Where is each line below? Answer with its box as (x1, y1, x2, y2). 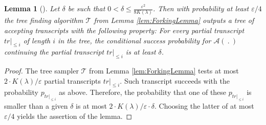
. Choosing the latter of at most (154, 101, 254, 111)
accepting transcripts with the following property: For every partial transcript (4, 24, 245, 35)
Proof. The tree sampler (4, 65, 79, 76)
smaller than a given (4, 101, 68, 111)
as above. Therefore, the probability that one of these (59, 87, 227, 97)
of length (23, 35, 51, 45)
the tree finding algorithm (4, 15, 83, 26)
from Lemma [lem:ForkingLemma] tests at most (89, 65, 239, 76)
